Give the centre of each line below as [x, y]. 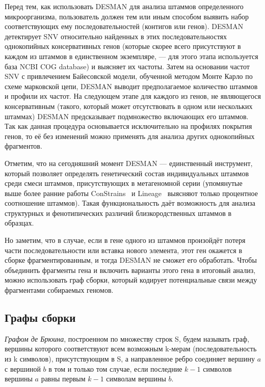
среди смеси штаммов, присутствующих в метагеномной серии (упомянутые [124, 183]
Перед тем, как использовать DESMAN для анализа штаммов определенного [124, 6]
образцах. [19, 223]
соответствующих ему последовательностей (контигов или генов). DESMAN [124, 26]
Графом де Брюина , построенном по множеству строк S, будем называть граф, [127, 338]
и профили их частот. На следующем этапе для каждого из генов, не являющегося [133, 96]
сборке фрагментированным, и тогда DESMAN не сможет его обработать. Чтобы [131, 260]
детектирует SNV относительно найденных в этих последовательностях [116, 36]
